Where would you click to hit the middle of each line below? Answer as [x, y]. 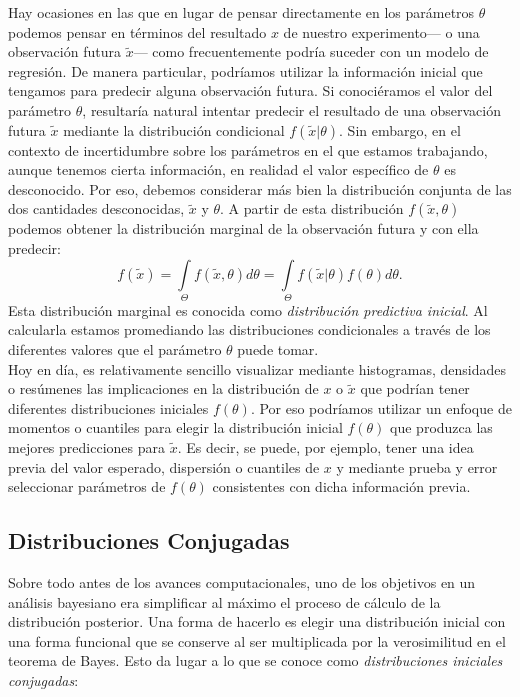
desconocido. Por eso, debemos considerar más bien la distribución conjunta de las [260, 188]
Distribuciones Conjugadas [149, 540]
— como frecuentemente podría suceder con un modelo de [311, 51]
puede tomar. [278, 349]
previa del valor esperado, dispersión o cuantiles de [164, 466]
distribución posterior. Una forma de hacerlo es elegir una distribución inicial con [257, 621]
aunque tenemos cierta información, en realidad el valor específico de [218, 169]
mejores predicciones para [86, 447]
